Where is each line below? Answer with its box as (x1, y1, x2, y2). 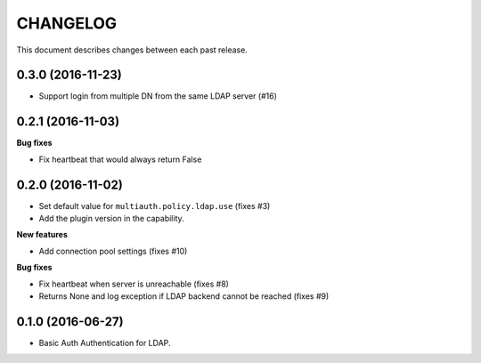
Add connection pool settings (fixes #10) (38, 246, 188, 256)
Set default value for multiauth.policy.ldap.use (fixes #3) (38, 200, 271, 211)
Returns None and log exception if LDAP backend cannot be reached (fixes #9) (38, 291, 330, 302)
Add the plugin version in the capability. (38, 214, 184, 224)
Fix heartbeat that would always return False (38, 154, 202, 165)
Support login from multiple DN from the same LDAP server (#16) (38, 91, 278, 101)
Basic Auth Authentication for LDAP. (38, 337, 171, 348)
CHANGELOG (16, 13, 118, 33)
